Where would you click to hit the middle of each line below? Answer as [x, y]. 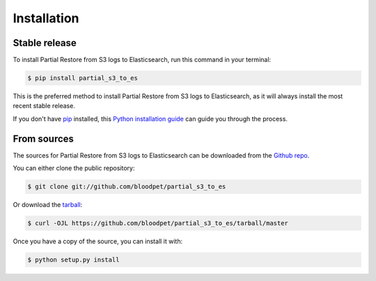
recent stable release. [44, 106]
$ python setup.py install [73, 260]
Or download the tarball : [48, 205]
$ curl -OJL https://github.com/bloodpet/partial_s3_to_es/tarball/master [158, 223]
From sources [44, 138]
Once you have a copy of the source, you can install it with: [98, 241]
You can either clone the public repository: [74, 168]
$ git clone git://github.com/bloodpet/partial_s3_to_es [127, 187]
